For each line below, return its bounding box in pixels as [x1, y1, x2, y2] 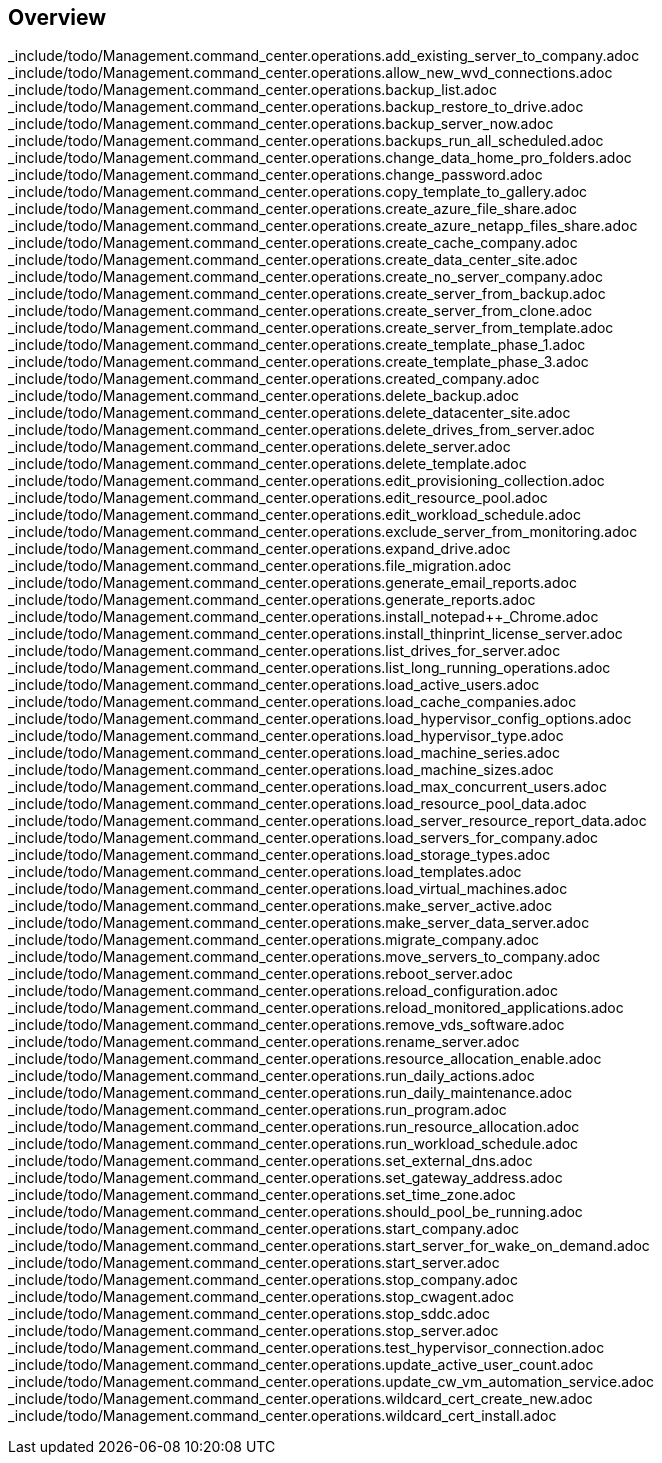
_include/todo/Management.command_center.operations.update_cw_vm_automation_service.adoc [8, 1373, 655, 1391]
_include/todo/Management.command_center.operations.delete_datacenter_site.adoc [8, 404, 571, 422]
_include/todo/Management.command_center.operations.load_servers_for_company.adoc [8, 829, 599, 847]
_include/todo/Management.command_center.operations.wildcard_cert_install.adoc [8, 1407, 557, 1425]
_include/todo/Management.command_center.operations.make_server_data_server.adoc [8, 914, 590, 932]
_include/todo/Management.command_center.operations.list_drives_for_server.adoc [8, 642, 561, 660]
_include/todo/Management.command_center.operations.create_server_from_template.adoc [8, 319, 614, 337]
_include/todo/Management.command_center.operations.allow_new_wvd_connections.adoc [8, 64, 613, 82]
